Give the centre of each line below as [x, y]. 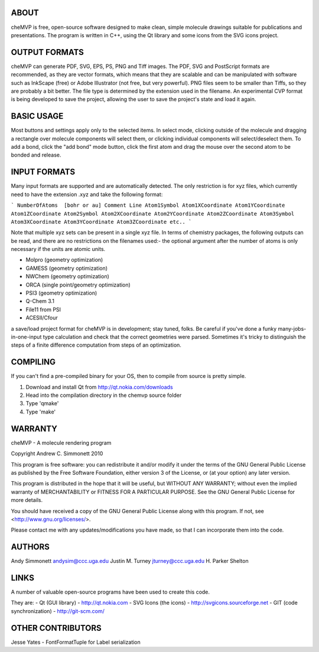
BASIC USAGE [37, 116]
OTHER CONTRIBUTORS [56, 628]
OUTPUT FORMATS [47, 52]
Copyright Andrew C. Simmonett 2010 [57, 454]
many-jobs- [292, 328]
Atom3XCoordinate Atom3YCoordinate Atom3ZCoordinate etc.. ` [101, 222]
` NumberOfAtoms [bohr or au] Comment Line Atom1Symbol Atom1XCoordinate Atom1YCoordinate [148, 206]
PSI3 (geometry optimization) [61, 293]
